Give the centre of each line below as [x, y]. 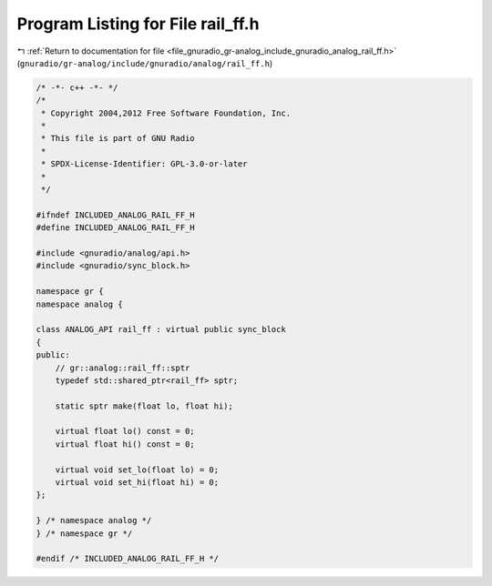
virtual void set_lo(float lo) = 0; [137, 470]
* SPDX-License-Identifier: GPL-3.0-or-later [144, 164]
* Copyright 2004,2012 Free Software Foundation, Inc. [166, 113]
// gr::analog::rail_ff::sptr [123, 368]
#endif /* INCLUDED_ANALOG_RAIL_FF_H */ [127, 559]
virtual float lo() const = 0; [125, 431]
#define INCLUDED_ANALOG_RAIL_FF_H [115, 228]
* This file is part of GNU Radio [118, 138]
